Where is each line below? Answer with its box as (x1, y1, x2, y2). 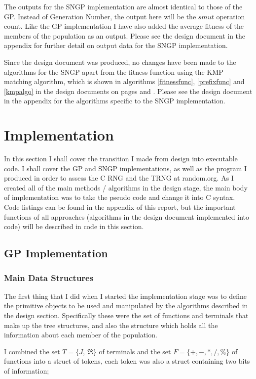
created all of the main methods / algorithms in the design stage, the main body (4, 182, 248, 192)
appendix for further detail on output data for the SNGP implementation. (4, 40, 228, 50)
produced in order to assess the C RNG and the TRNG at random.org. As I (4, 173, 234, 183)
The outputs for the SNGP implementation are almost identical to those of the (4, 1, 243, 11)
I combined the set (4, 346, 60, 356)
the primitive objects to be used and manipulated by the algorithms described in (4, 300, 248, 311)
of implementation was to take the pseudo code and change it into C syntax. (4, 192, 235, 202)
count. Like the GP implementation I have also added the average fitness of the (4, 21, 244, 31)
